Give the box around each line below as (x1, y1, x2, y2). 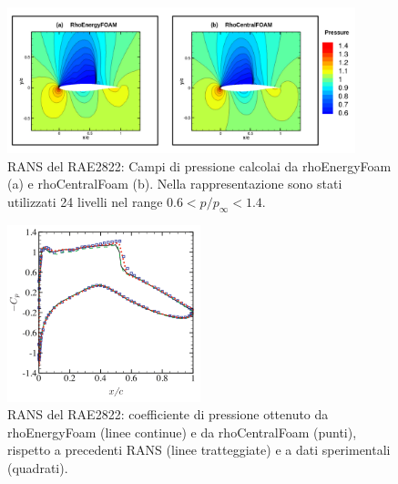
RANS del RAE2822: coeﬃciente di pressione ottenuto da (7, 405, 329, 424)
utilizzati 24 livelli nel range (7, 192, 163, 211)
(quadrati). (7, 458, 68, 477)
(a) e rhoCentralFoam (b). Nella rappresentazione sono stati (7, 174, 342, 193)
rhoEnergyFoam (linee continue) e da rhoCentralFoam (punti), (7, 422, 357, 441)
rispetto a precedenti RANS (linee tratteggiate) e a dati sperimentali (7, 440, 391, 459)
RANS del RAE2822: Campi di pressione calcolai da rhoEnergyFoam (7, 156, 392, 175)
